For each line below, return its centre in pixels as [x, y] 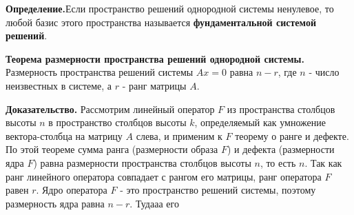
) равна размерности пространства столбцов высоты [142, 162]
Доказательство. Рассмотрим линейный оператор [110, 109]
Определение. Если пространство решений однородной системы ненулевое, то [170, 8]
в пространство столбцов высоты [117, 122]
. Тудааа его [154, 203]
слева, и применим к [179, 135]
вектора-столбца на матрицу [64, 135]
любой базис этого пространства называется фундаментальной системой [161, 22]
